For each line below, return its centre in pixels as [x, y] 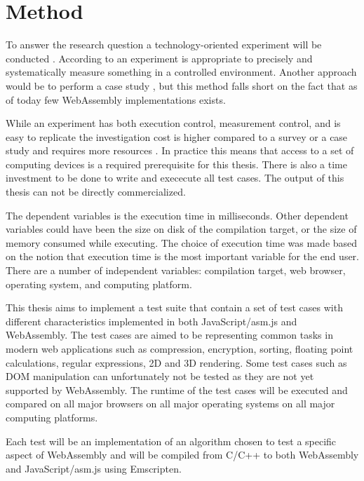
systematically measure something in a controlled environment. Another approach [181, 72]
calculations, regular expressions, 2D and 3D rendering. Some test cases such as [176, 362]
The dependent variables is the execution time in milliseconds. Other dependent [177, 215]
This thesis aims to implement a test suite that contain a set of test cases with [174, 307]
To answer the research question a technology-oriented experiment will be [164, 45]
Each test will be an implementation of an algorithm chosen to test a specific [171, 441]
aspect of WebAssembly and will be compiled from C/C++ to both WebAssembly [182, 455]
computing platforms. [52, 417]
